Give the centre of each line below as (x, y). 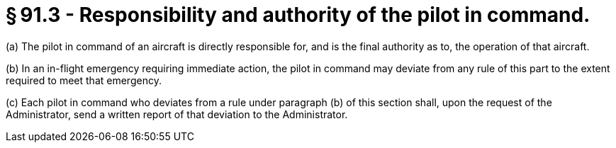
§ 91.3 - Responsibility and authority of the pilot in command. (298, 15)
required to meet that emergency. (84, 80)
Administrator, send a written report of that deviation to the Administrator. (177, 114)
